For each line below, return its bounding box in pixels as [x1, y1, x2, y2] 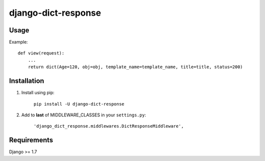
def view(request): [18, 51, 65, 56]
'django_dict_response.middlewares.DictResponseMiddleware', [33, 123, 184, 129]
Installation [9, 77, 44, 85]
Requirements [9, 136, 53, 144]
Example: [9, 39, 28, 45]
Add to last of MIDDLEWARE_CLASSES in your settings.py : [21, 112, 146, 118]
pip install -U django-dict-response [33, 101, 125, 107]
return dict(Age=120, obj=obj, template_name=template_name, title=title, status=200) [27, 64, 243, 70]
